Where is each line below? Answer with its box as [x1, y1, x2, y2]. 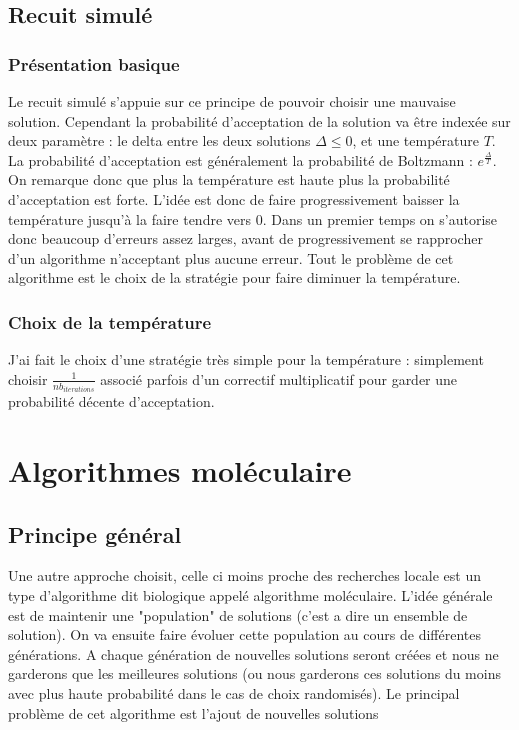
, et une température [352, 130, 479, 151]
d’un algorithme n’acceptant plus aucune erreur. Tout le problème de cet [8, 247, 454, 268]
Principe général [8, 518, 182, 549]
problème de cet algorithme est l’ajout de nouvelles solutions [8, 702, 379, 723]
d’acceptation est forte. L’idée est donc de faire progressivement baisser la [8, 188, 460, 209]
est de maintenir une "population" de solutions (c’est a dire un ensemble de [8, 604, 468, 625]
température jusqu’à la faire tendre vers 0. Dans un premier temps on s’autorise [8, 208, 498, 229]
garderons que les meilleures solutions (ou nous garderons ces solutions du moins [8, 663, 501, 684]
